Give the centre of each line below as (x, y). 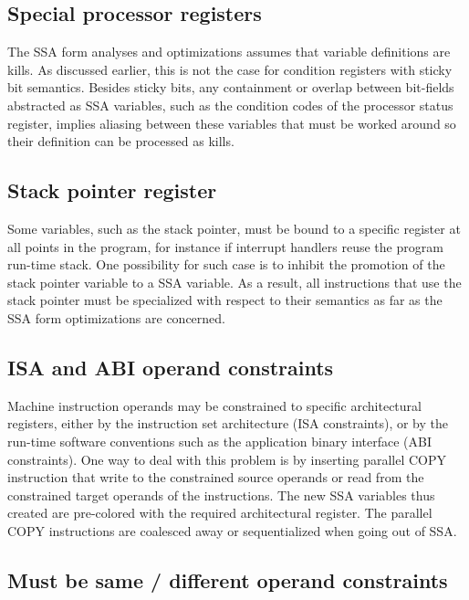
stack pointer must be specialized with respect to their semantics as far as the (225, 300)
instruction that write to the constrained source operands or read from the (216, 477)
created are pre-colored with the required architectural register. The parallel (220, 513)
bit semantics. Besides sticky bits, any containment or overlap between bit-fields (231, 87)
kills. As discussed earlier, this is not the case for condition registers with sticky (230, 69)
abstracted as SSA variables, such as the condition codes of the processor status (230, 105)
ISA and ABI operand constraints (171, 367)
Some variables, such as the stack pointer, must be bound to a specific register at (234, 228)
